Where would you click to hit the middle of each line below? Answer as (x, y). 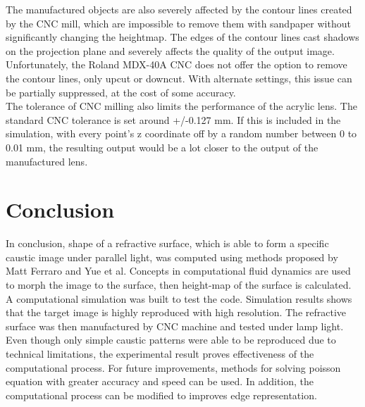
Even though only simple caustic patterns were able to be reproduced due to (171, 340)
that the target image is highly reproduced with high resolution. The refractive (176, 312)
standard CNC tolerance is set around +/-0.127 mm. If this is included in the (173, 119)
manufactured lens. (47, 161)
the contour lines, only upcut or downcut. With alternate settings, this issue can (179, 78)
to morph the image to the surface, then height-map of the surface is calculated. (179, 285)
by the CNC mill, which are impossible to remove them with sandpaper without (178, 23)
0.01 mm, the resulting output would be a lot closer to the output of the (162, 147)
